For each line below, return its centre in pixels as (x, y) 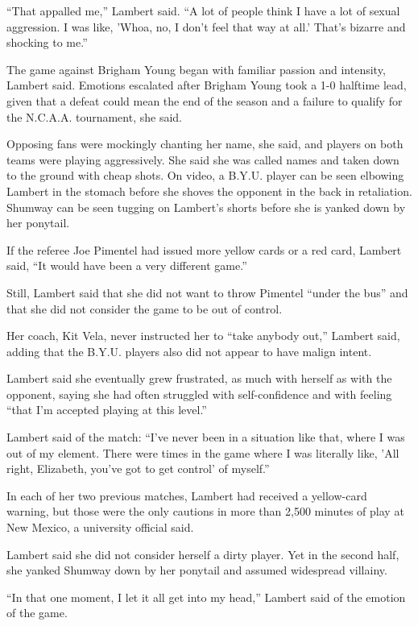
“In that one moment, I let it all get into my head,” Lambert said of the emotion (206, 597)
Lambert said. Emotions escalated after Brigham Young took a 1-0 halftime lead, (207, 85)
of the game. (37, 613)
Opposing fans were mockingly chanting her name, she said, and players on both (205, 144)
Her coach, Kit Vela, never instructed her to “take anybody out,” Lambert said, (203, 336)
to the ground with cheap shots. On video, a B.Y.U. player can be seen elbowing (205, 175)
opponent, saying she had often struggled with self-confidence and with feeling (199, 394)
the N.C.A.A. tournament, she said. (94, 116)
